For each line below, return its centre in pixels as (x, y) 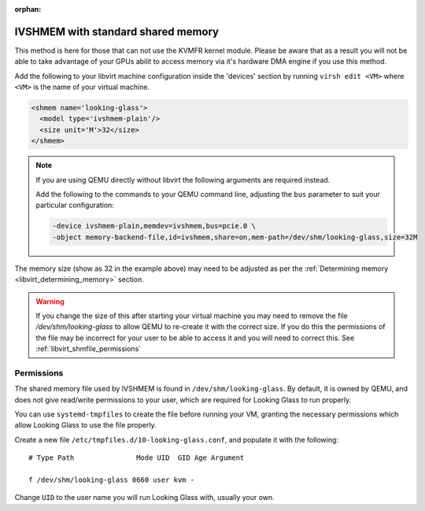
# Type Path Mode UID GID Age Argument (137, 458)
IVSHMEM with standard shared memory (117, 31)
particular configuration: (75, 206)
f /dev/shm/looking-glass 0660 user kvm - (112, 480)
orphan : (28, 9)
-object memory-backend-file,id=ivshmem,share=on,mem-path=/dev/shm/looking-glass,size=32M (235, 237)
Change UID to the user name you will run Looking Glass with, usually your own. (144, 498)
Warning (50, 301)
